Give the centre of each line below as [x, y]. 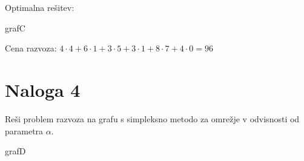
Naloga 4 [43, 89]
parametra [24, 130]
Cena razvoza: [31, 48]
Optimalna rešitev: [40, 7]
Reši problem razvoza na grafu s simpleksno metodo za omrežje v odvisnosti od [152, 118]
